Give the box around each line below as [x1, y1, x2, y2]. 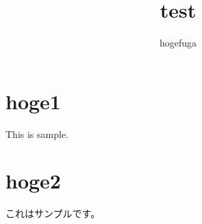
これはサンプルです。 [5, 206, 101, 221]
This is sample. [5, 126, 68, 141]
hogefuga [159, 36, 197, 50]
